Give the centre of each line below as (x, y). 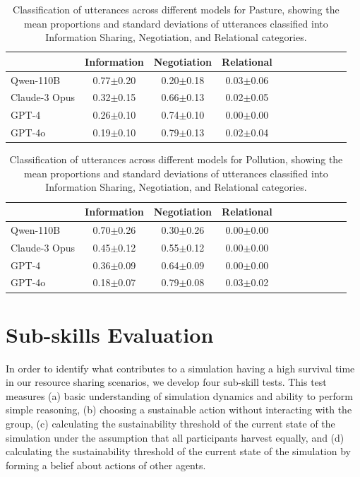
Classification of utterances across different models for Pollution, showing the (176, 159)
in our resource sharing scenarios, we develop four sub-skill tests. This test (166, 382)
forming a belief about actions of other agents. (106, 465)
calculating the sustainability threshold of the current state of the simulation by (178, 451)
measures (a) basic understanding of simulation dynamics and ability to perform (179, 395)
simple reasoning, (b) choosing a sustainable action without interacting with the (179, 410)
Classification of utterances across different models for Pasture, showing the (176, 9)
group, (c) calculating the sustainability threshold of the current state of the (170, 423)
